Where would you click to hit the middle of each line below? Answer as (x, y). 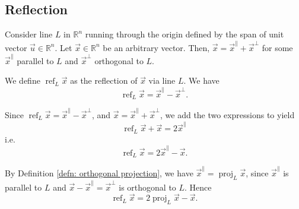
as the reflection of (104, 80)
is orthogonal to (147, 187)
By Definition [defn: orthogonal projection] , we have (99, 173)
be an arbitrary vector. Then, (156, 47)
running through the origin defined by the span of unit (185, 34)
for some (277, 47)
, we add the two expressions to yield (228, 114)
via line (162, 80)
